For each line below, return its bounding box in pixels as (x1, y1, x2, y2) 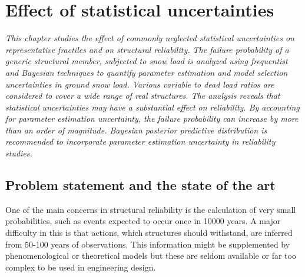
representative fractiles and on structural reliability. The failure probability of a (5, 43, 289, 55)
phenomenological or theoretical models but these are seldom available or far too (5, 249, 296, 262)
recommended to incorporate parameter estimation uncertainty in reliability (5, 135, 276, 148)
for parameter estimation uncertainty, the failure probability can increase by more (5, 112, 299, 125)
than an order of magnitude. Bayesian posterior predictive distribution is (5, 124, 267, 136)
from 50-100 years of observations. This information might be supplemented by (5, 238, 290, 250)
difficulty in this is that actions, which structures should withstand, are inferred (5, 226, 293, 239)
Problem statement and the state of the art (5, 176, 276, 194)
